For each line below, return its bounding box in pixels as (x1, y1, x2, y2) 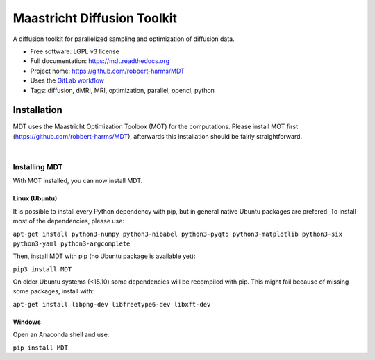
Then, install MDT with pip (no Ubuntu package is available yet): (12, 252, 196, 260)
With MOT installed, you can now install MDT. (12, 177, 143, 185)
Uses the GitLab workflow (30, 76, 104, 85)
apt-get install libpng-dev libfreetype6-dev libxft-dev (12, 300, 211, 308)
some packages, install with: (12, 287, 94, 295)
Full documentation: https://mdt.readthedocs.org (30, 57, 170, 65)
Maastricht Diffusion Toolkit (12, 10, 177, 26)
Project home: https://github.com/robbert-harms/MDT (30, 67, 185, 75)
